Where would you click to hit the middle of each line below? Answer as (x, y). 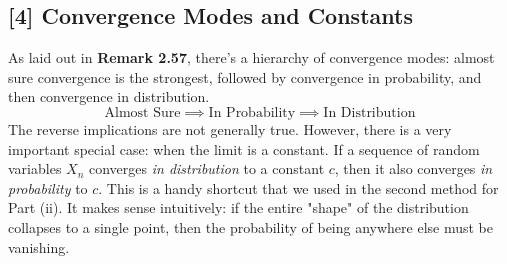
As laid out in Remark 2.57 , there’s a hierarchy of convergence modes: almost (251, 57)
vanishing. (39, 246)
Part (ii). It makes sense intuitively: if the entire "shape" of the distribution (238, 207)
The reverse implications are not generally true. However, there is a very (230, 128)
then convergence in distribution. (109, 96)
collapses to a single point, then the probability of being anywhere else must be (251, 226)
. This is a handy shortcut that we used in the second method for (298, 187)
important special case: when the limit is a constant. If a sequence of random (244, 148)
